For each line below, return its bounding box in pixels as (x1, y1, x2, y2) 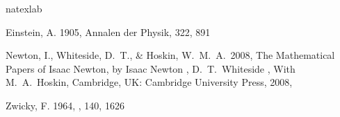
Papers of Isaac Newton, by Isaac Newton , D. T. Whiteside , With (6, 61, 296, 75)
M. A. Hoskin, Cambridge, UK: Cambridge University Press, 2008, (6, 75, 293, 89)
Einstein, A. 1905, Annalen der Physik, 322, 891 (6, 24, 211, 39)
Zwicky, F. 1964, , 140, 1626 (6, 98, 124, 112)
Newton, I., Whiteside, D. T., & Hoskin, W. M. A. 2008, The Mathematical (6, 48, 335, 62)
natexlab (6, 1, 42, 15)
